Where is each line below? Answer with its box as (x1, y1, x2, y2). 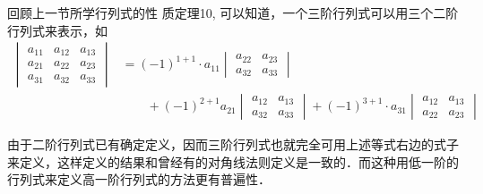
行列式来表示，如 (7, 21, 108, 39)
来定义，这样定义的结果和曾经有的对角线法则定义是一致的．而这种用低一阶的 (7, 152, 459, 171)
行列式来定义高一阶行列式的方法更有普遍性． (7, 170, 271, 189)
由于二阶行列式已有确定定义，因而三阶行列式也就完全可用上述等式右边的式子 (7, 135, 459, 154)
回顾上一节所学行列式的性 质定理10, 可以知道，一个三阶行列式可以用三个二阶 (7, 4, 459, 21)
